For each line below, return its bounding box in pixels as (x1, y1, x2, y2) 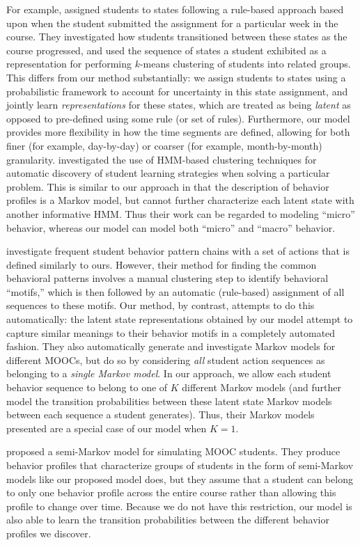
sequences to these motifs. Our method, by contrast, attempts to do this (6, 298, 315, 313)
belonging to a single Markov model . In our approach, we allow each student (6, 366, 331, 381)
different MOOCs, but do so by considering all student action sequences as (6, 352, 325, 367)
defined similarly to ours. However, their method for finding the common (6, 257, 317, 271)
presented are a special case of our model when (6, 420, 207, 435)
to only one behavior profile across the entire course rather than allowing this (6, 485, 336, 500)
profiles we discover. (6, 526, 91, 540)
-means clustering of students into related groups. (139, 56, 351, 71)
